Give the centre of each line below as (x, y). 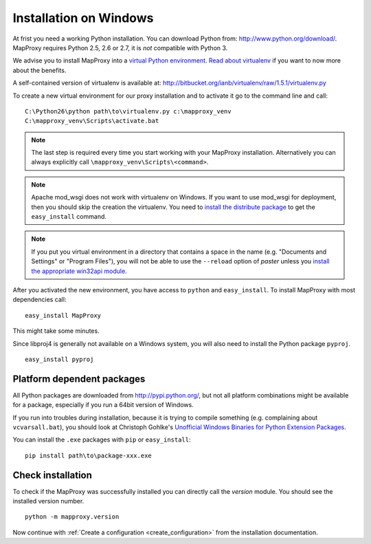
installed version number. (48, 501)
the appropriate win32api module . (79, 271)
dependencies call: (40, 300)
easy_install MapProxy (63, 315)
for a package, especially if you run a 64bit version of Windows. (103, 405)
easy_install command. (69, 217)
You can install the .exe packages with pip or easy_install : (102, 439)
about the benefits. (40, 70)
